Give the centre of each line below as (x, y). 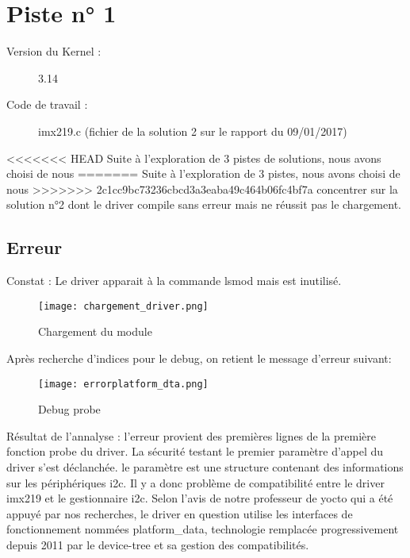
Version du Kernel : (54, 51)
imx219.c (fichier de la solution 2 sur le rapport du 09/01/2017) (193, 131)
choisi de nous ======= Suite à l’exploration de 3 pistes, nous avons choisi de (203, 173)
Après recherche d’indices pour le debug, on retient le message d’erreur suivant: (199, 358)
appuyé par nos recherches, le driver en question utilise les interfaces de (180, 513)
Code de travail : (47, 104)
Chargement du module (95, 331)
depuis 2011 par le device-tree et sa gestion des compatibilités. (158, 544)
